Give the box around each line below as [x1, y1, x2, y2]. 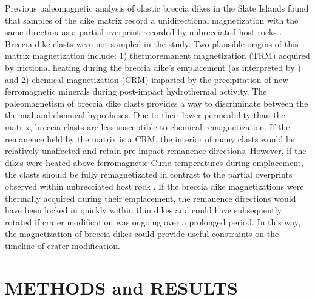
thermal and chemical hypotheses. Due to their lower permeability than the [5, 108, 285, 121]
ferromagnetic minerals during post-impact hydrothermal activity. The [5, 85, 267, 98]
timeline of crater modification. [5, 239, 120, 252]
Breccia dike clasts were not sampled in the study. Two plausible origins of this [5, 37, 299, 50]
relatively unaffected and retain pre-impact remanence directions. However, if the [5, 144, 307, 157]
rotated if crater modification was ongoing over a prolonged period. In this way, [5, 215, 300, 228]
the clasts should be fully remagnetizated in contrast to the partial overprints [5, 168, 293, 181]
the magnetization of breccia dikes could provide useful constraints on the [5, 227, 279, 240]
